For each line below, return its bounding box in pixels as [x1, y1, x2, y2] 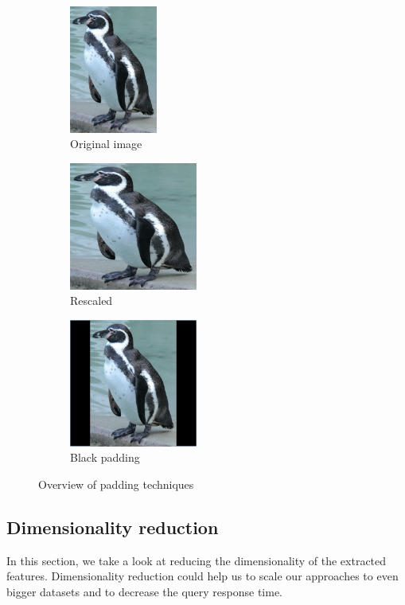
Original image [70, 135, 142, 152]
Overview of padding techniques [38, 475, 194, 492]
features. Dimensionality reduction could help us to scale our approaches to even [6, 568, 399, 584]
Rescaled [70, 292, 113, 309]
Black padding [70, 449, 140, 466]
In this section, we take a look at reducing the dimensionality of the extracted [6, 552, 387, 568]
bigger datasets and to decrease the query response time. [6, 583, 283, 599]
